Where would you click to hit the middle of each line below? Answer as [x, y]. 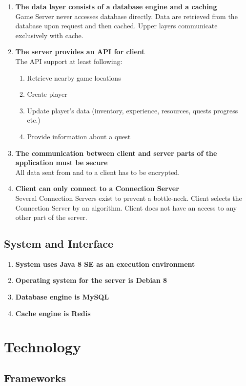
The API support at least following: [69, 61]
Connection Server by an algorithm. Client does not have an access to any [126, 207]
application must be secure [61, 162]
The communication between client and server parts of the [116, 153]
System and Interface [59, 244]
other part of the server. [51, 217]
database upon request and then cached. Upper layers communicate [116, 26]
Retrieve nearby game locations [74, 77]
